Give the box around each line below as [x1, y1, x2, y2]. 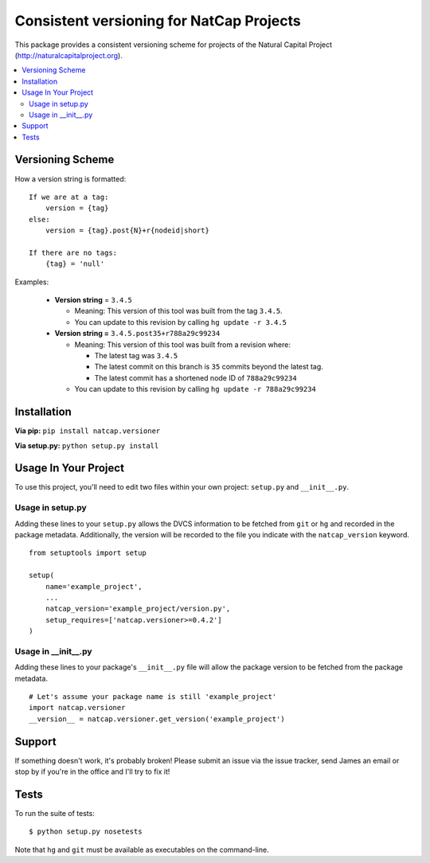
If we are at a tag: [29, 192, 109, 201]
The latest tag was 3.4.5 [94, 351, 178, 361]
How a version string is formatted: [14, 174, 127, 183]
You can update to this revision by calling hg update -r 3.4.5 [74, 317, 287, 326]
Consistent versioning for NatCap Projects [14, 12, 302, 29]
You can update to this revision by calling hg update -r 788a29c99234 [74, 385, 316, 394]
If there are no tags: [29, 248, 118, 257]
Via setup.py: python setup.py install [14, 440, 159, 450]
